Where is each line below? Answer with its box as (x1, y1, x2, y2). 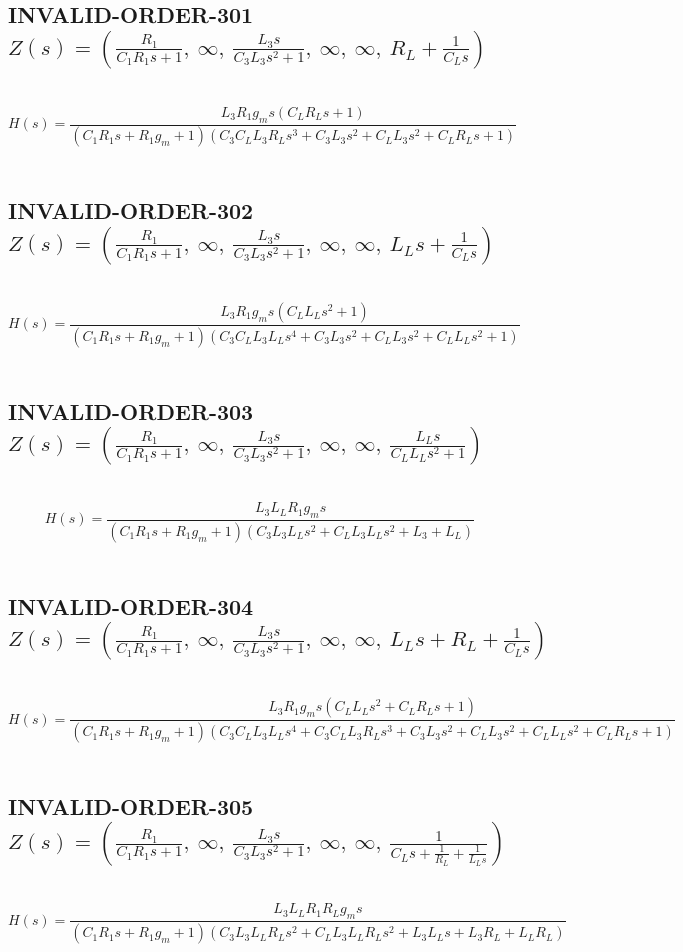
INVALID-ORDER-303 (8, 395, 254, 426)
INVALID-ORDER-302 (8, 195, 254, 226)
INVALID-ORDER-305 (8, 791, 254, 822)
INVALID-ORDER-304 (8, 590, 254, 621)
